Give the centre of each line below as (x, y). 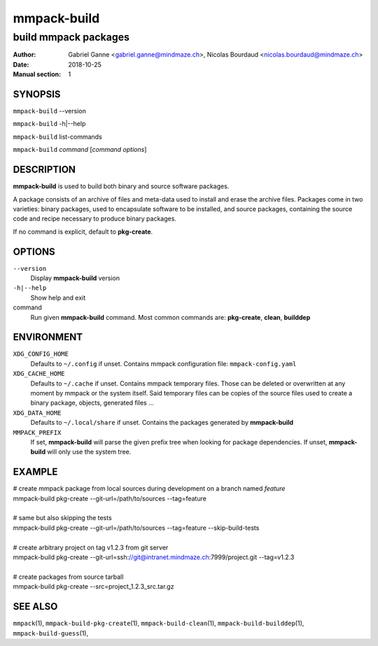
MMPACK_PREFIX (37, 433)
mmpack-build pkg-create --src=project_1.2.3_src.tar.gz (93, 587)
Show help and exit (58, 297)
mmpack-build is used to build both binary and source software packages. (121, 186)
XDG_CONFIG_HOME (41, 354)
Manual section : (37, 74)
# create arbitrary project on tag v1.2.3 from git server (91, 547)
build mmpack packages (71, 37)
